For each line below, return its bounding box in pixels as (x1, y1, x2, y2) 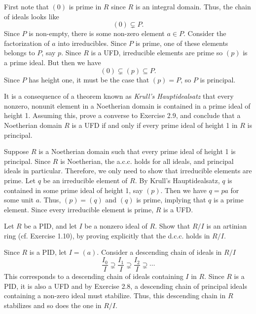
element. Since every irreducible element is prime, (4, 204, 154, 214)
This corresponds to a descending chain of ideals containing (4, 271, 183, 281)
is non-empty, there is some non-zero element (29, 28, 165, 39)
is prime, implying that (136, 195, 206, 205)
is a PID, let (29, 247, 67, 257)
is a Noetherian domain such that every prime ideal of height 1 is (38, 146, 236, 157)
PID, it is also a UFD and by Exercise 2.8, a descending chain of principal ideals (4, 280, 247, 291)
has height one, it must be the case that (29, 74, 149, 84)
